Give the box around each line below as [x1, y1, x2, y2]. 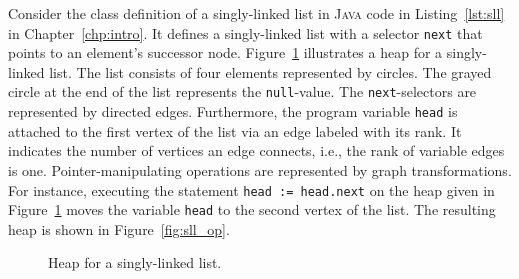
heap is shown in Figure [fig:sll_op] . [8, 218, 230, 239]
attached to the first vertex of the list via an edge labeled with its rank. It [8, 120, 462, 141]
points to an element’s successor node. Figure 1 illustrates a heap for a [8, 42, 443, 63]
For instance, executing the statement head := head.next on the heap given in [8, 179, 495, 200]
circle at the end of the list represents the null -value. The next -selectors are [8, 81, 477, 102]
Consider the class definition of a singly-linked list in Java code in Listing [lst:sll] [8, 3, 505, 23]
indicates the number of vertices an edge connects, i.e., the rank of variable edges [8, 140, 505, 161]
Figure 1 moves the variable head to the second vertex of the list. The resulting [8, 199, 496, 220]
